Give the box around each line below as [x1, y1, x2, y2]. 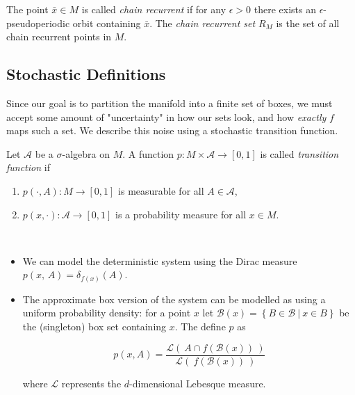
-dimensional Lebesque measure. [129, 376, 266, 390]
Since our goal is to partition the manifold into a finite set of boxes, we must [6, 95, 333, 110]
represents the [61, 376, 122, 390]
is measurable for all [118, 183, 204, 197]
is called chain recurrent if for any [81, 2, 226, 16]
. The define [174, 319, 226, 334]
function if [6, 160, 50, 175]
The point [6, 2, 49, 16]
